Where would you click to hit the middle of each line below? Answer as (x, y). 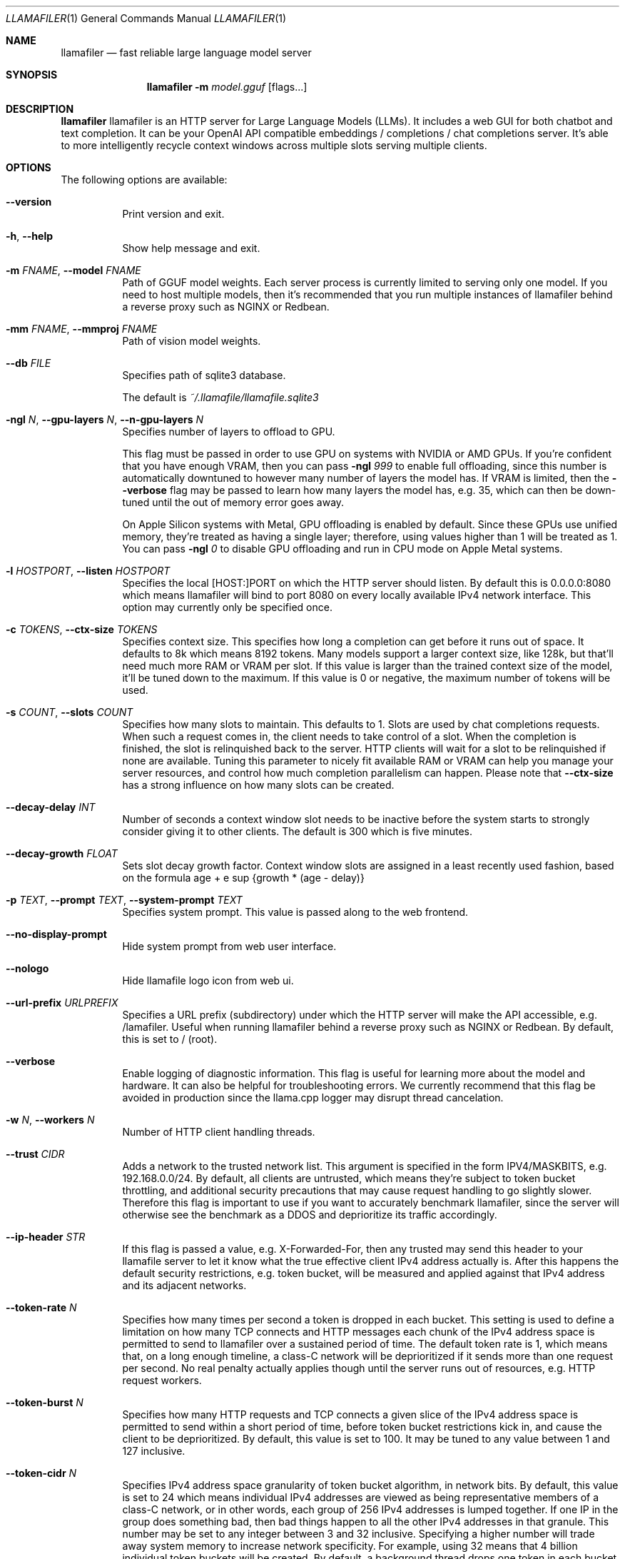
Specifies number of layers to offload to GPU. (229, 432)
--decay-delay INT (51, 807)
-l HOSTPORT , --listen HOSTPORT (88, 571)
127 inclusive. (154, 1451)
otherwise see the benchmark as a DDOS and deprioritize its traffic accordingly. (310, 1215)
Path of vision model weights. (192, 341)
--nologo (27, 968)
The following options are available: (144, 180)
